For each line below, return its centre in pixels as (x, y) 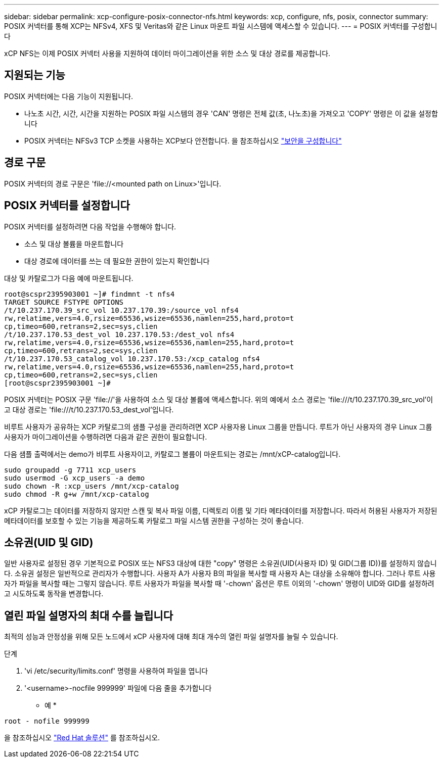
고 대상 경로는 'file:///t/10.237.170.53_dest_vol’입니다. (89, 409)
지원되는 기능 (35, 75)
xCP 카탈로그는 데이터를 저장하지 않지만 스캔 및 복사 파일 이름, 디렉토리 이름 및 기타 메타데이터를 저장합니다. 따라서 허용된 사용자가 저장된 (221, 510)
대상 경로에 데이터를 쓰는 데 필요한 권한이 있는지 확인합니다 (117, 261)
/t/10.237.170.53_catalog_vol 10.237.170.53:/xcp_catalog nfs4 (132, 359)
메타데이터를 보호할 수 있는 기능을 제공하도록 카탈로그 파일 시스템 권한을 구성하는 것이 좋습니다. (154, 520)
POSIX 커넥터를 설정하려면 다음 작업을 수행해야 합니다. (90, 226)
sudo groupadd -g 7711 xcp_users (70, 470)
